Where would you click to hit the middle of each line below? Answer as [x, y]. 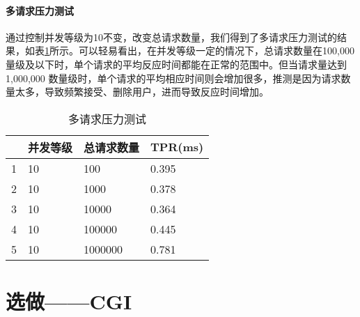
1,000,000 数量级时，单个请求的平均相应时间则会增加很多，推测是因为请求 [173, 78]
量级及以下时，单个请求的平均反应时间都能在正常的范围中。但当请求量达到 [176, 64]
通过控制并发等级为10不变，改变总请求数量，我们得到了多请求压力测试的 [171, 37]
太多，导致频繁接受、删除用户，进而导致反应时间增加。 [142, 92]
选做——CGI [69, 301]
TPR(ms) [177, 147]
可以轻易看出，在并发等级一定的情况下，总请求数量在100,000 [216, 51]
